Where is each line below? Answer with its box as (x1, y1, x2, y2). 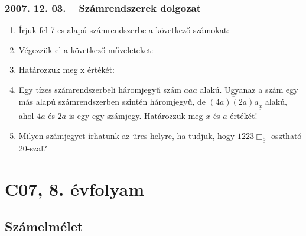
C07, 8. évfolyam (5, 176, 145, 201)
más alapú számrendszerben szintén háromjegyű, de (18, 95, 206, 107)
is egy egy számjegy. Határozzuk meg (69, 109, 203, 121)
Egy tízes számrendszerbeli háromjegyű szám (18, 83, 181, 95)
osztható (271, 129, 302, 141)
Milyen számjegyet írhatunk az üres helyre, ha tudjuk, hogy (18, 129, 235, 141)
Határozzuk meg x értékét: (18, 63, 115, 76)
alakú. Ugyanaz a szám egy (200, 83, 298, 95)
